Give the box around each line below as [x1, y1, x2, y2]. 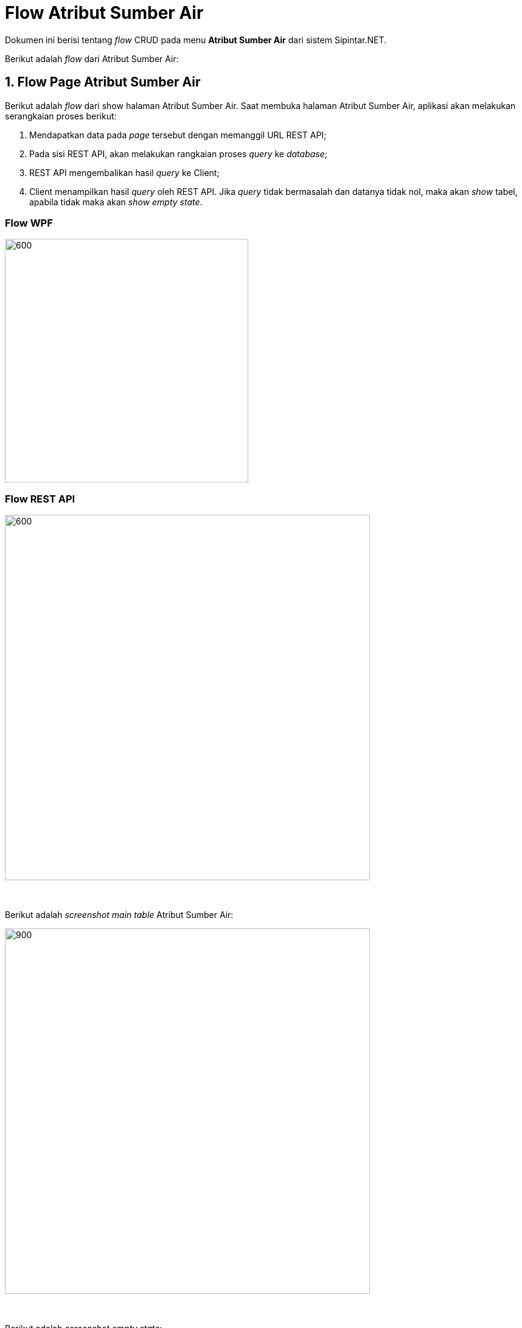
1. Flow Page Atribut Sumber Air [5, 74, 201, 90]
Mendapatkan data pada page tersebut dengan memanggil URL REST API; [29, 129, 327, 140]
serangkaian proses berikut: [5, 110, 117, 121]
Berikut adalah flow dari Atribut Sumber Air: [5, 53, 179, 64]
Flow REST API [5, 492, 75, 505]
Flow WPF [5, 216, 53, 229]
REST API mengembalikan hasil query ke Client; [29, 167, 220, 178]
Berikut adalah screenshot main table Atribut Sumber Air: [5, 909, 234, 920]
